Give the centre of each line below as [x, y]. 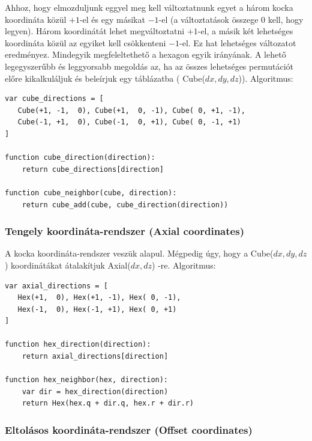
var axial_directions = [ [56, 286]
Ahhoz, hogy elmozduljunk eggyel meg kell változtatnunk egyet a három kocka [149, 7]
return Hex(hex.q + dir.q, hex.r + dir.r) [108, 403]
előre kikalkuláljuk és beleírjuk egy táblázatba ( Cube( [105, 78]
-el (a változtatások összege [208, 19]
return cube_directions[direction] [93, 169]
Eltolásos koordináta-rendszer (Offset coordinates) [129, 429]
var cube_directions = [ [54, 99]
